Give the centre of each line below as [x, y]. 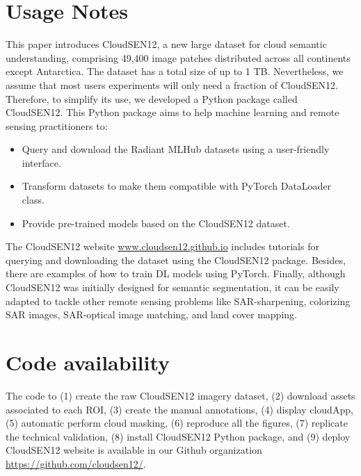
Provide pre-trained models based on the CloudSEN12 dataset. [156, 223]
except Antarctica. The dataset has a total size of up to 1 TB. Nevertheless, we [175, 71]
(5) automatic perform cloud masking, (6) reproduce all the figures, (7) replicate [177, 423]
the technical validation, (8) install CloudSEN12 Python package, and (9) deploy [178, 436]
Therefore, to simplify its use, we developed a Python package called [152, 98]
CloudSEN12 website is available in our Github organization [134, 450]
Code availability [88, 362]
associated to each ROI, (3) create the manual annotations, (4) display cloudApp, [179, 409]
